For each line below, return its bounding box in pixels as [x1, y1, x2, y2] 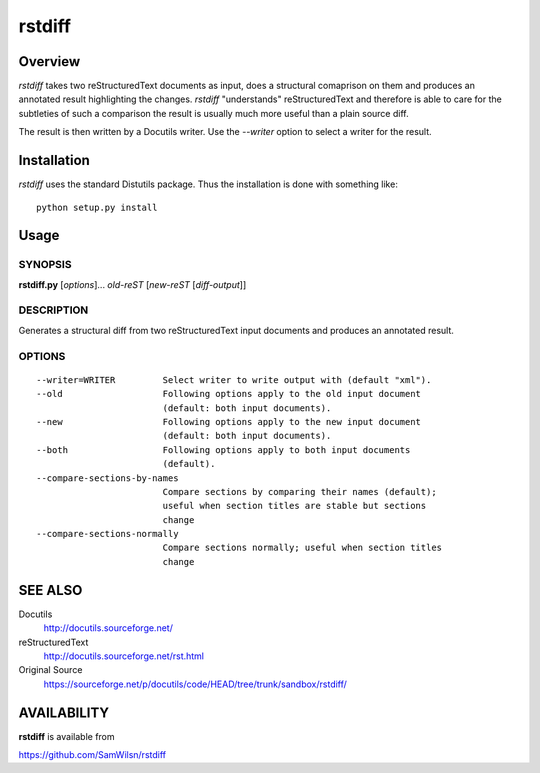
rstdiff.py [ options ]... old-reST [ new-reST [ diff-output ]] [18, 278, 247, 290]
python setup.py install [36, 201, 158, 213]
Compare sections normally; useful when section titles [162, 542, 443, 554]
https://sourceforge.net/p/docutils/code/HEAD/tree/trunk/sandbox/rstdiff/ [43, 678, 347, 690]
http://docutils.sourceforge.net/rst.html [43, 650, 205, 662]
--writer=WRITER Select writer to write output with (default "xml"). [36, 374, 432, 385]
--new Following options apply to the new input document [36, 416, 422, 427]
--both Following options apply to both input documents [36, 444, 411, 455]
